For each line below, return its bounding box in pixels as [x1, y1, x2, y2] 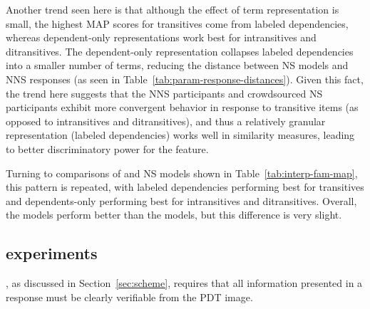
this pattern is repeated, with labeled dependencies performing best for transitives [6, 179, 364, 194]
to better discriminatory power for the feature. [6, 141, 209, 156]
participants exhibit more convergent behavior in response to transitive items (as [6, 100, 359, 115]
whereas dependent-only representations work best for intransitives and [6, 30, 317, 45]
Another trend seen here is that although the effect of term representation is [6, 2, 339, 16]
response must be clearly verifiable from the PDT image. [6, 289, 253, 304]
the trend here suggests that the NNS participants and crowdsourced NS [6, 85, 323, 100]
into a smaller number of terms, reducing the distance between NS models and [6, 58, 349, 73]
